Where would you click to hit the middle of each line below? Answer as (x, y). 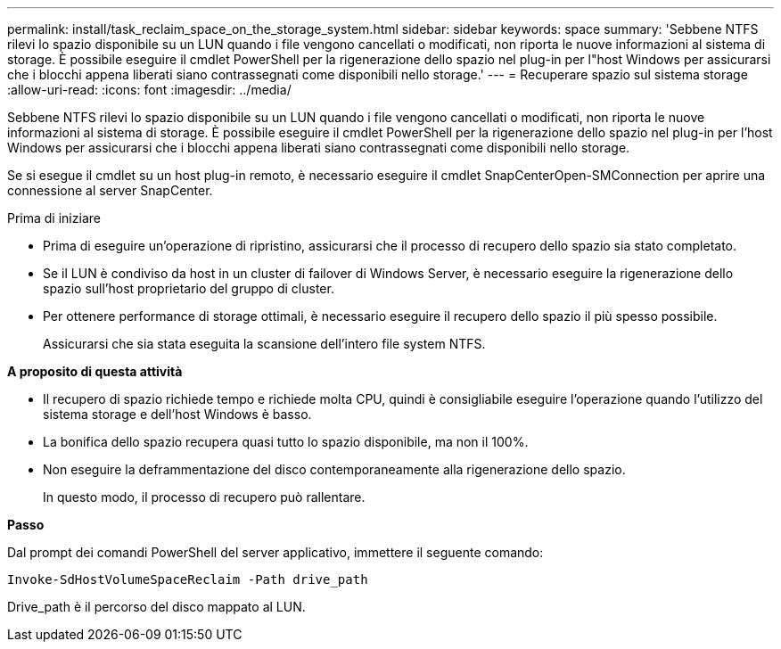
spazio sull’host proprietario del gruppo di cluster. (189, 288)
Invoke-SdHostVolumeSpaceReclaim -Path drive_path (188, 579)
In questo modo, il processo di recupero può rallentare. (204, 497)
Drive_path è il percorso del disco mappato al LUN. (156, 607)
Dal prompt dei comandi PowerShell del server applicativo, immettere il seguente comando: (275, 552)
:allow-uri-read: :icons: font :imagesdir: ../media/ (149, 90)
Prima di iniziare (54, 218)
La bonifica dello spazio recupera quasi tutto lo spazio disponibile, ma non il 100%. (286, 442)
